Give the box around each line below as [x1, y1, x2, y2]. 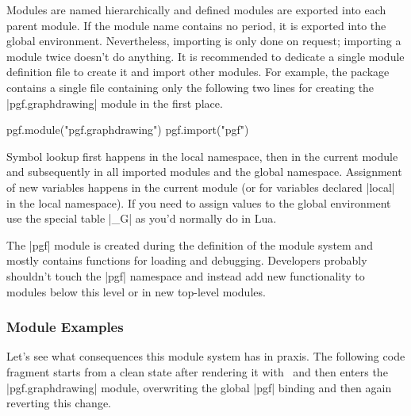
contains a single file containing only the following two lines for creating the [6, 78, 375, 95]
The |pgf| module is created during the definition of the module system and [6, 236, 373, 253]
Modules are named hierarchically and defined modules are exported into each [6, 2, 386, 17]
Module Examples [6, 317, 124, 337]
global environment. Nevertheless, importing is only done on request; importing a [6, 32, 401, 49]
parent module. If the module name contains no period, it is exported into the [6, 17, 386, 33]
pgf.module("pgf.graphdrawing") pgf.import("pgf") [6, 121, 249, 138]
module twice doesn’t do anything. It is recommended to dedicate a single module [6, 48, 405, 64]
